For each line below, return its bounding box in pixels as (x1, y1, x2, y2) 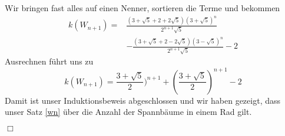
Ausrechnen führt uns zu (5, 55, 94, 67)
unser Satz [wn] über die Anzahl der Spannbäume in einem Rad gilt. (5, 106, 252, 118)
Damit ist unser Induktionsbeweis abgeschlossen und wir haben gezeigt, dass (5, 94, 281, 106)
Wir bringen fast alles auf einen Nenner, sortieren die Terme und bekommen (5, 2, 280, 13)
